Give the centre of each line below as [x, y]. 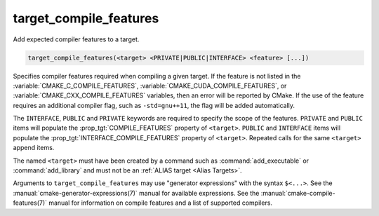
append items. [34, 148]
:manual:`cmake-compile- [298, 193]
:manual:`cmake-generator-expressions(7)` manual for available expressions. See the [136, 193]
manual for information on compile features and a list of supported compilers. [160, 203]
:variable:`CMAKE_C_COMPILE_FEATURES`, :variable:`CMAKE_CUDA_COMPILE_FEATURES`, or [150, 86]
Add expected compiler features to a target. [76, 39]
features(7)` [30, 203]
